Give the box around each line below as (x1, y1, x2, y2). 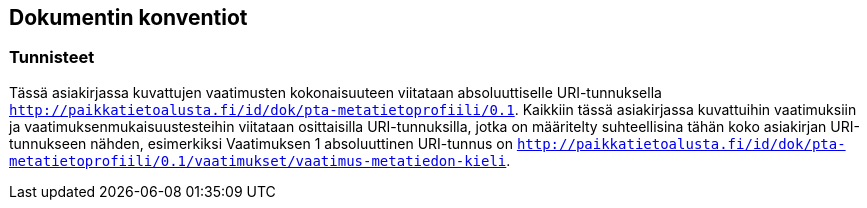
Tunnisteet (9, 47, 95, 68)
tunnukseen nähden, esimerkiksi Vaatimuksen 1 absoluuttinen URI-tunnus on (9, 134, 513, 152)
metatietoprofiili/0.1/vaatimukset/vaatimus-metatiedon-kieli (9, 152, 507, 169)
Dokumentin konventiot (9, 5, 248, 30)
